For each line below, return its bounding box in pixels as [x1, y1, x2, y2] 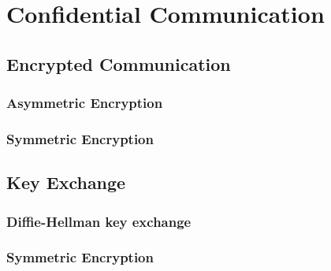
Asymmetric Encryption [6, 93, 163, 113]
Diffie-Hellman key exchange [6, 211, 192, 231]
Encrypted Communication [6, 51, 231, 76]
